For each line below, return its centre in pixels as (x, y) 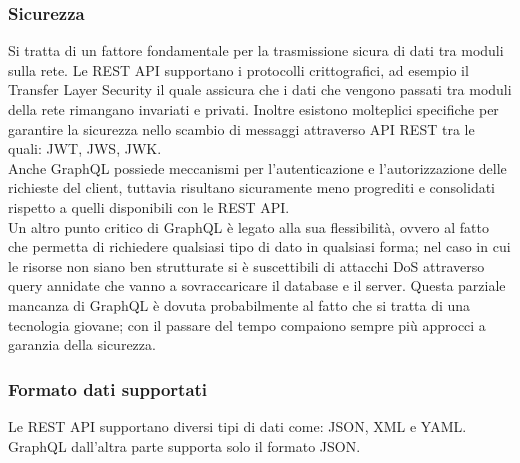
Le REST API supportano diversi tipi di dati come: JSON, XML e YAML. (237, 425)
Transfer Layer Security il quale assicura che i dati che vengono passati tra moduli (260, 89)
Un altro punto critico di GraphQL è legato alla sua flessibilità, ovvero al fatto (248, 226)
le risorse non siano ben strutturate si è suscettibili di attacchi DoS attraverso (246, 265)
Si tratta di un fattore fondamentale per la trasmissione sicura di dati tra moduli (256, 50)
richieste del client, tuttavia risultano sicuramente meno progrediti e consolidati (252, 187)
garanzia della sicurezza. (82, 344)
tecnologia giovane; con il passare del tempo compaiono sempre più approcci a (247, 324)
